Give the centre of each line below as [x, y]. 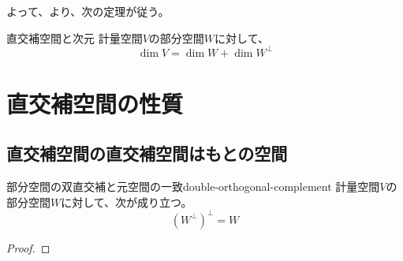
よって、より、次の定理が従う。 [88, 11]
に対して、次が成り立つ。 [127, 201]
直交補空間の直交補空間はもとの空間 [147, 153]
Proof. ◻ [28, 247]
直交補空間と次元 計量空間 [75, 37]
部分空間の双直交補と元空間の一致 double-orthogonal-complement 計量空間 [193, 186]
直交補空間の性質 [95, 103]
